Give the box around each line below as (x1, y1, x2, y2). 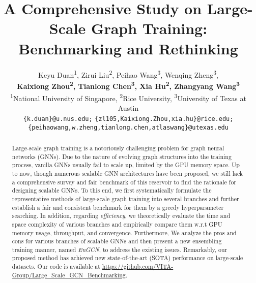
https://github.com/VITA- (102, 262, 174, 271)
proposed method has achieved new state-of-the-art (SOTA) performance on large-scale (12, 254, 243, 262)
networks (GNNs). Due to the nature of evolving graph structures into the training (12, 152, 232, 161)
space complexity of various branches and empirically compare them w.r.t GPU (12, 219, 222, 228)
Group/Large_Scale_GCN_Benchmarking (12, 270, 126, 279)
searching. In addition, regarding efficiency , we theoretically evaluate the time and (12, 211, 231, 220)
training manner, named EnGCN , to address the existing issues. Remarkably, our (12, 245, 227, 254)
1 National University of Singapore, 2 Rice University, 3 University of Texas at (10, 91, 246, 103)
